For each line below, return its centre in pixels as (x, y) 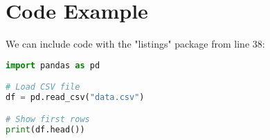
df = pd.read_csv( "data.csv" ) (75, 98)
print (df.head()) (45, 129)
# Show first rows (48, 119)
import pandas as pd (53, 65)
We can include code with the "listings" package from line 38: (135, 44)
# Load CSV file (43, 87)
